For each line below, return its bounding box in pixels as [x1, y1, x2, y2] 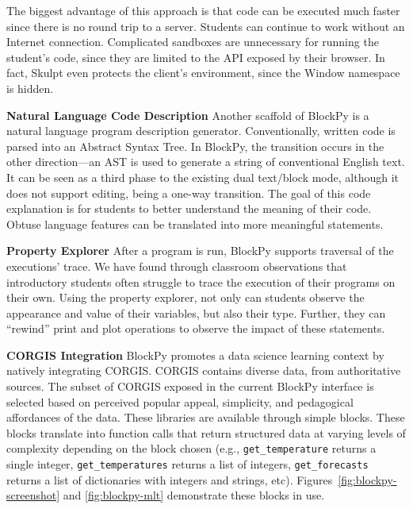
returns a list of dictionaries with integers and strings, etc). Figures [6, 471, 333, 488]
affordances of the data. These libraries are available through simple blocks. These [6, 409, 405, 426]
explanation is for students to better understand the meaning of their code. [6, 200, 372, 217]
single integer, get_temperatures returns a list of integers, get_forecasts [6, 456, 369, 472]
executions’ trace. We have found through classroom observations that [6, 257, 347, 274]
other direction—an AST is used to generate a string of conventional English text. [6, 153, 405, 170]
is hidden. [6, 79, 54, 96]
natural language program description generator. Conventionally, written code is [6, 122, 396, 139]
